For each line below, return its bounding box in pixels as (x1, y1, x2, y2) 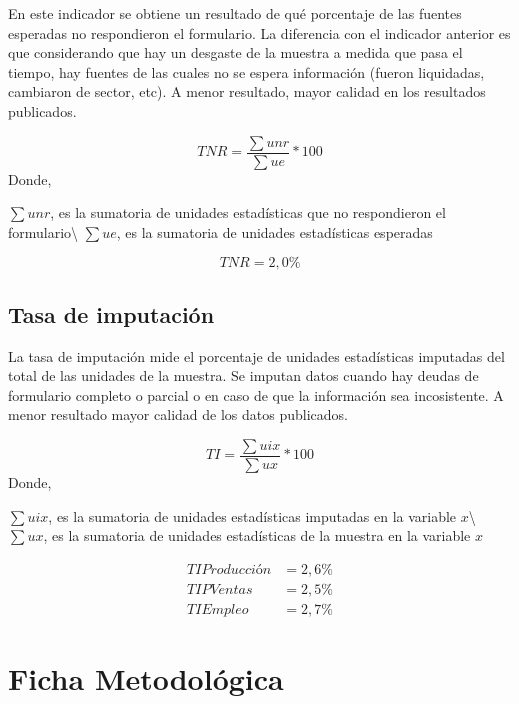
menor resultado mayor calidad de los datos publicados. (8, 404, 348, 425)
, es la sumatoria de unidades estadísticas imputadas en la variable (48, 505, 457, 526)
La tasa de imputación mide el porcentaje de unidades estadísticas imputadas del (8, 345, 505, 366)
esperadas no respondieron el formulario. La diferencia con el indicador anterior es (8, 22, 511, 43)
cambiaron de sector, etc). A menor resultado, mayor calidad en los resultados (8, 81, 486, 102)
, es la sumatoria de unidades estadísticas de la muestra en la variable (43, 525, 471, 546)
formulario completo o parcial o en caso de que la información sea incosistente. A (8, 384, 504, 405)
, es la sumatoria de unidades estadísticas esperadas (116, 221, 433, 242)
